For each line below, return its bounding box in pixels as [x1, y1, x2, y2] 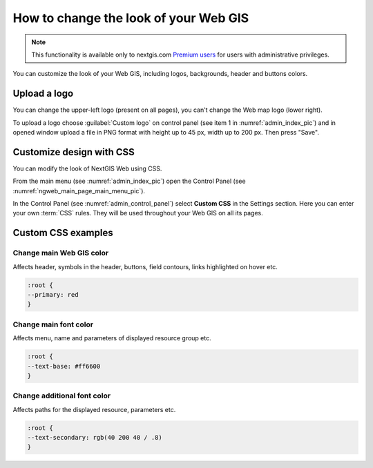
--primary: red [27, 291, 79, 299]
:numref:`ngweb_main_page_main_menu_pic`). [12, 186, 145, 195]
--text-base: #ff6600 [27, 362, 101, 370]
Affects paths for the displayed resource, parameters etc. [12, 405, 176, 413]
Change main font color [12, 320, 93, 329]
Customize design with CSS [12, 146, 135, 158]
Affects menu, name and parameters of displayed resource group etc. [12, 334, 212, 342]
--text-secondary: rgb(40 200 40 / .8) [27, 433, 162, 442]
